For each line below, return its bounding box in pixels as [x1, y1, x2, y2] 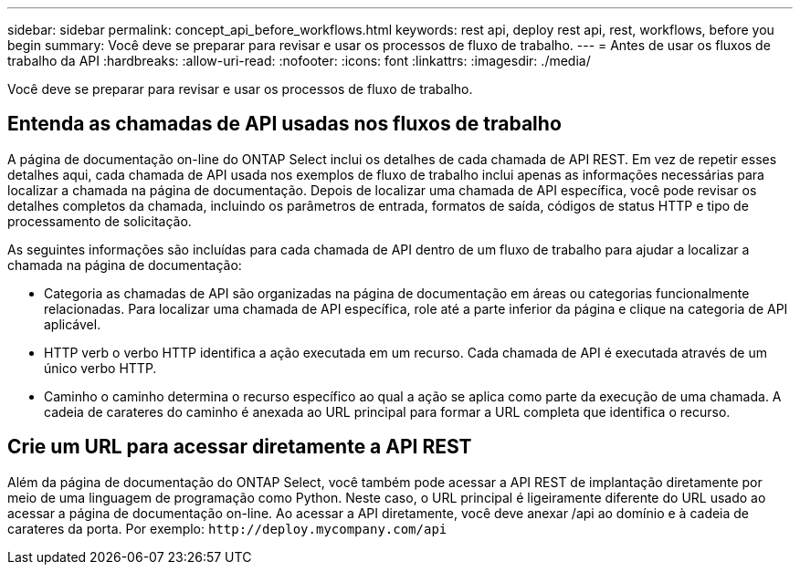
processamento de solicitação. [7, 213, 192, 229]
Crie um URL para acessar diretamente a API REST [7, 435, 472, 459]
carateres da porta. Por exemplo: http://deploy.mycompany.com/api [7, 520, 447, 536]
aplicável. [44, 316, 101, 332]
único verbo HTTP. [44, 359, 157, 376]
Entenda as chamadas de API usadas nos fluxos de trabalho [7, 112, 562, 136]
